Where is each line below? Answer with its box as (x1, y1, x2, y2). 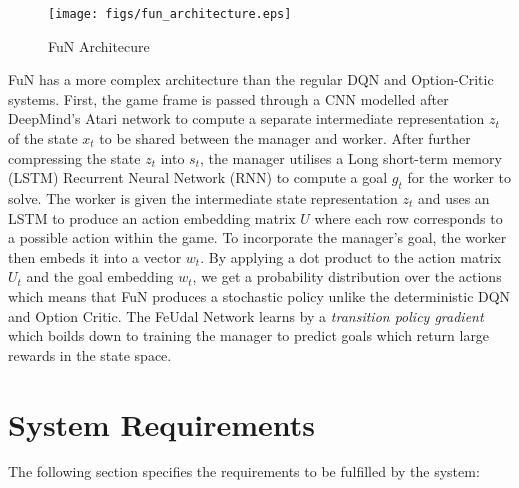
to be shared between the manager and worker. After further (99, 128, 471, 149)
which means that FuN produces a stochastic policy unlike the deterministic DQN (8, 285, 511, 306)
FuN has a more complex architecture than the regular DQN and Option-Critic (8, 69, 494, 90)
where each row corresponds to (314, 207, 503, 228)
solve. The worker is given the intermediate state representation (8, 188, 398, 209)
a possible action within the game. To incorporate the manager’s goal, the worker (8, 227, 507, 248)
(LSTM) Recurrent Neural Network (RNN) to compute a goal (8, 167, 388, 188)
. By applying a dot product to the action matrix (200, 246, 502, 267)
